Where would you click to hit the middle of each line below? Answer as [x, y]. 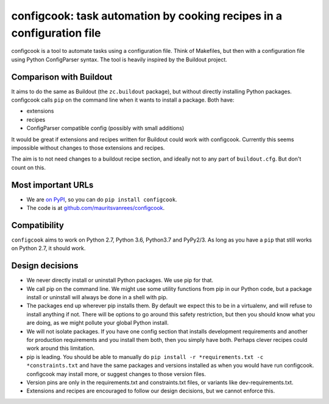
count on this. [28, 167]
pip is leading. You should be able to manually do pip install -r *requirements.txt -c [145, 357]
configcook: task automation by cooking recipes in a [147, 16]
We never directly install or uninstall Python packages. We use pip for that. [120, 280]
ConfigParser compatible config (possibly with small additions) [105, 128]
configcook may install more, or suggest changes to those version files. [116, 374]
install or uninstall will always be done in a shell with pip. [97, 298]
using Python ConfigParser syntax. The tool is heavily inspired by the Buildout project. [119, 59]
